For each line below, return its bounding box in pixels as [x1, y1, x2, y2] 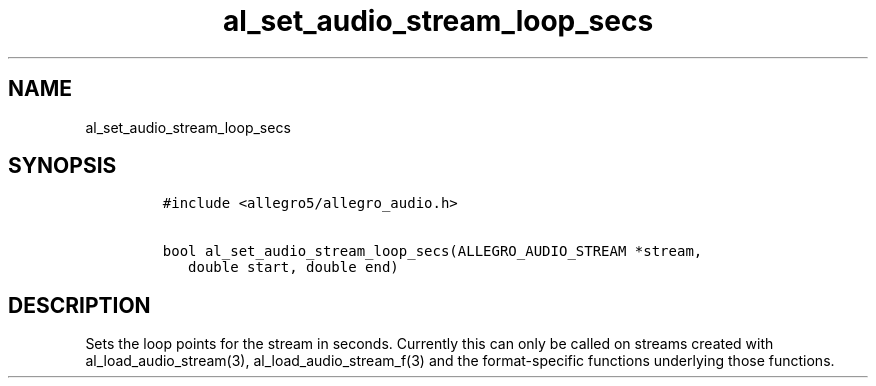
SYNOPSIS [8, 153, 117, 179]
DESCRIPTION [8, 292, 151, 318]
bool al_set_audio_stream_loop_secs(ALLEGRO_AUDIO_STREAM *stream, [162, 243, 703, 260]
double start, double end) [188, 259, 399, 276]
